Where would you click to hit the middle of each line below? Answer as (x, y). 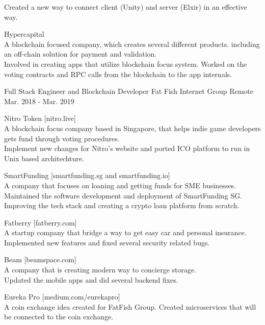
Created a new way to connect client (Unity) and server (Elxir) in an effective (126, 7)
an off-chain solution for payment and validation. (81, 54)
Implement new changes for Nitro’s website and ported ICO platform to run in (127, 148)
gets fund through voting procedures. (62, 138)
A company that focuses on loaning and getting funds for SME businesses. (120, 185)
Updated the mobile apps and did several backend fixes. (91, 279)
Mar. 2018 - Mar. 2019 (39, 101)
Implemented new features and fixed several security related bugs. (107, 242)
